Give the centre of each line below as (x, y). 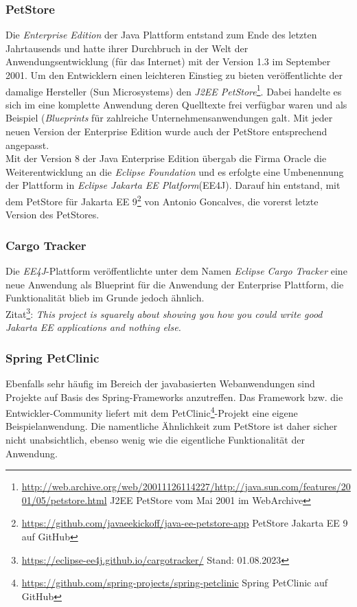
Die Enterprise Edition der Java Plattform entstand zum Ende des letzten (161, 35)
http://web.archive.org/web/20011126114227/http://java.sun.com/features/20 (186, 486)
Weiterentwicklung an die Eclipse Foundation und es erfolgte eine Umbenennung (175, 171)
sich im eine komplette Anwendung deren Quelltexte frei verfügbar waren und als (176, 104)
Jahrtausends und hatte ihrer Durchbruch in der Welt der (127, 48)
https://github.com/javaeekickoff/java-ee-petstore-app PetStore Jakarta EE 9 (185, 523)
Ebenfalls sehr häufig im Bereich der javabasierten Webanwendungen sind (160, 383)
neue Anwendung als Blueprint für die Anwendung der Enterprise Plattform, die (175, 284)
